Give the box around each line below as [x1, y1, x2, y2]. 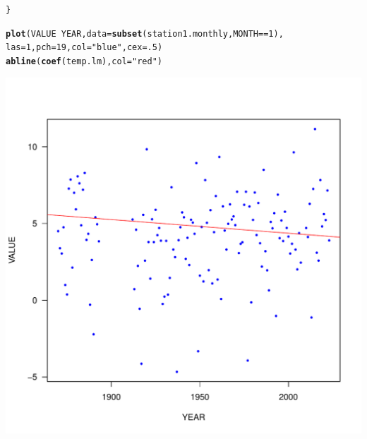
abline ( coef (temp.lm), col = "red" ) [6, 56, 162, 66]
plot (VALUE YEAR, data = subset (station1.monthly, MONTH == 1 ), [6, 28, 284, 39]
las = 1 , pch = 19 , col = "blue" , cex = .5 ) [6, 42, 163, 53]
